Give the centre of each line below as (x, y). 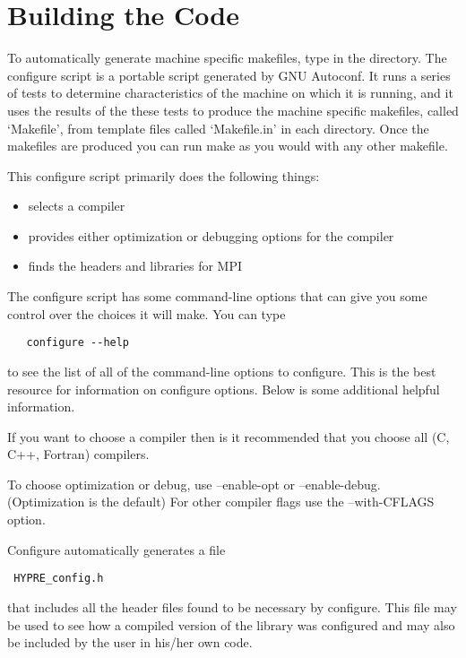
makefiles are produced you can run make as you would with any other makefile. (228, 146)
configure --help (78, 343)
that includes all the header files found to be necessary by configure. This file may (232, 606)
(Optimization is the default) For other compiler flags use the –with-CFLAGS (221, 502)
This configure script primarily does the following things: (164, 175)
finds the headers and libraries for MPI (135, 266)
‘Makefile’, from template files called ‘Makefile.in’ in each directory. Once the (218, 128)
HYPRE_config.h (59, 579)
